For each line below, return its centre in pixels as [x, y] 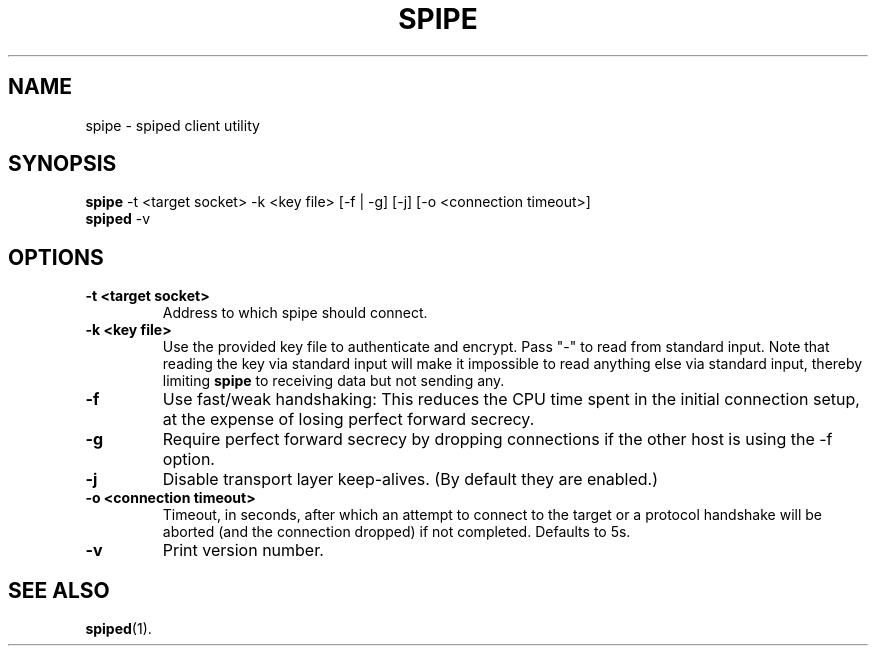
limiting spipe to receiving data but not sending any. [333, 381]
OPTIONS [56, 257]
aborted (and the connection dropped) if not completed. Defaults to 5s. [396, 532]
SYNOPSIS [62, 164]
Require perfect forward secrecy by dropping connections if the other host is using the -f [497, 439]
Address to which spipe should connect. [295, 313]
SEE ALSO [59, 590]
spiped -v [118, 219]
